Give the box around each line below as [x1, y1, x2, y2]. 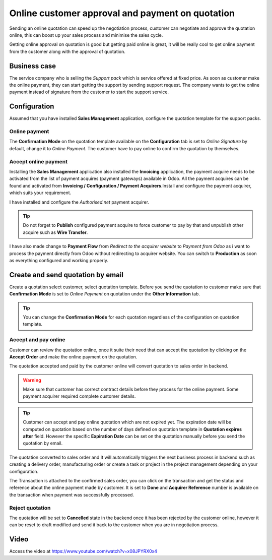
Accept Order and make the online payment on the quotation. [9, 353, 138, 360]
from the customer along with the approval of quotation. [9, 48, 126, 54]
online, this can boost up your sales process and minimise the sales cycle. [9, 32, 163, 38]
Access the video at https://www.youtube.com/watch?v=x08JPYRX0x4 [9, 548, 158, 554]
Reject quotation [9, 504, 51, 511]
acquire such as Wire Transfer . [23, 229, 88, 235]
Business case [9, 61, 56, 70]
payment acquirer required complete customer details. [23, 393, 136, 399]
